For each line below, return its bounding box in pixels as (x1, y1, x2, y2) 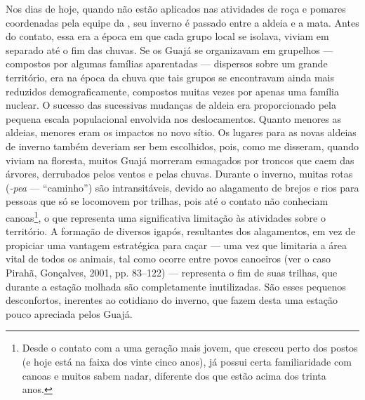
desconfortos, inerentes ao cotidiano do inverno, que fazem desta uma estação (6, 293, 338, 307)
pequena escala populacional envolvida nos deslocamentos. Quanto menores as (6, 111, 342, 126)
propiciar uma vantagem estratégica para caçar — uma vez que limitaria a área (6, 237, 347, 252)
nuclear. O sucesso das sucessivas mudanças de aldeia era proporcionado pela (6, 98, 336, 112)
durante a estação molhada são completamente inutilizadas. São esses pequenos (6, 279, 346, 293)
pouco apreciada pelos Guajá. (6, 306, 133, 321)
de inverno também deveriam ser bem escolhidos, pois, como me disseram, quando (6, 138, 359, 153)
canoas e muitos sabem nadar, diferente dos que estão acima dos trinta (22, 368, 326, 382)
